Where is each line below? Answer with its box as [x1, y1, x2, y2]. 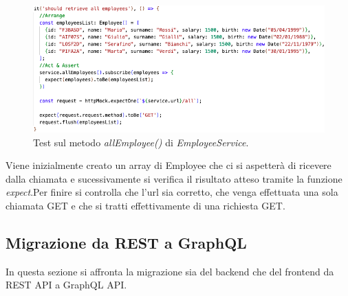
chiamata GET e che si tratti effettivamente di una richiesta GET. [6, 198, 285, 212]
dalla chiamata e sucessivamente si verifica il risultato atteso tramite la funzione [6, 171, 342, 185]
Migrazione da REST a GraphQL [6, 231, 247, 253]
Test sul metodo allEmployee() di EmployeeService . [33, 135, 249, 149]
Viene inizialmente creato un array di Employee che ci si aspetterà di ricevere [6, 158, 331, 172]
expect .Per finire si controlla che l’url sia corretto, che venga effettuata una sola [6, 185, 338, 199]
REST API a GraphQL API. [6, 277, 127, 292]
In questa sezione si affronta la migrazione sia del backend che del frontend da [6, 264, 334, 278]
